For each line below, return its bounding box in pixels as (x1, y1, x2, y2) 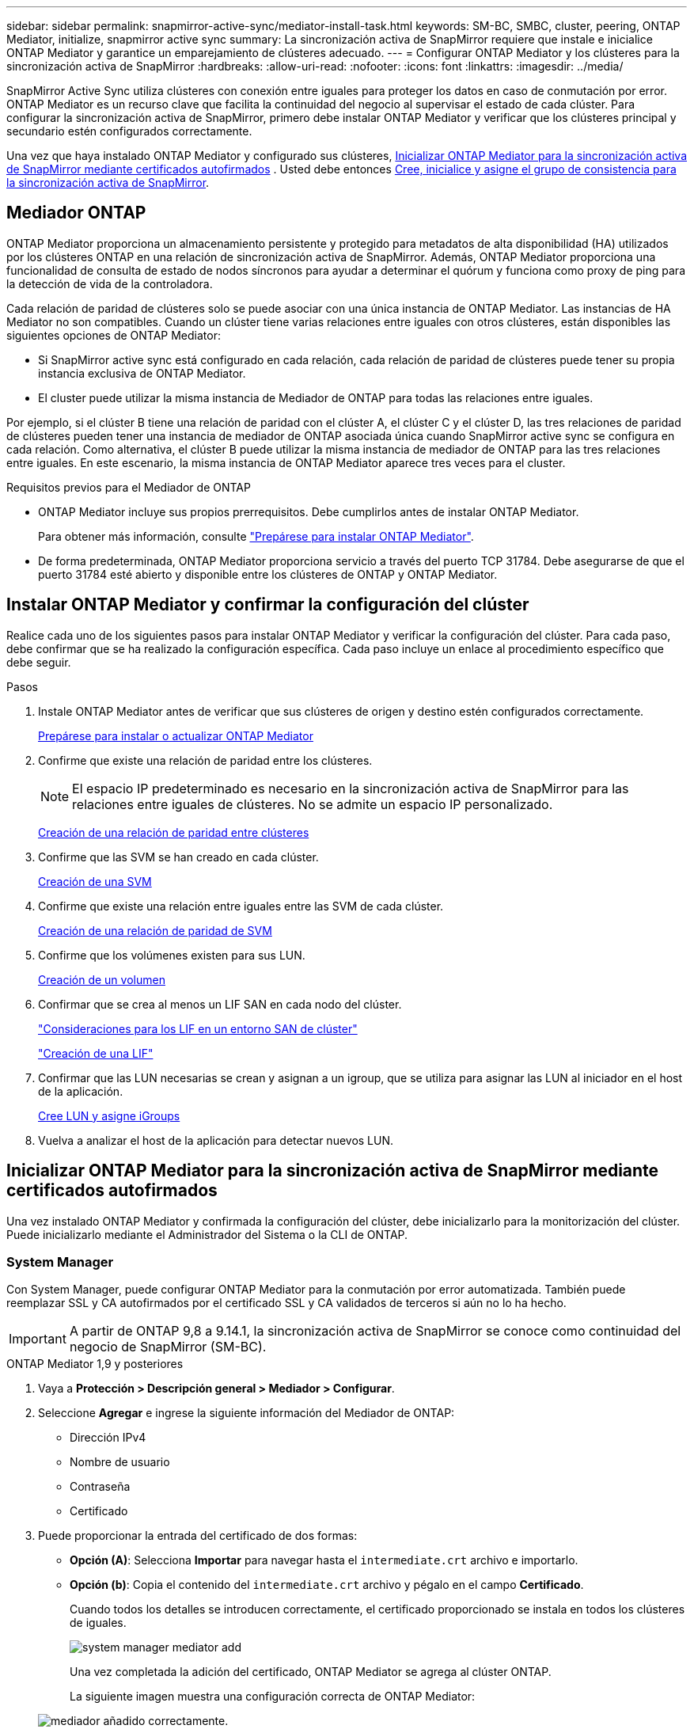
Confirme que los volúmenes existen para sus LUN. (38, 948, 305, 962)
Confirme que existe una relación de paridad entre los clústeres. (38, 753, 373, 767)
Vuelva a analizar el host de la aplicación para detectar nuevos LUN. (38, 1133, 394, 1147)
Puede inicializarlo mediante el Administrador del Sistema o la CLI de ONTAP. (6, 1227, 408, 1241)
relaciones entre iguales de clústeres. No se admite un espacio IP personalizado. (72, 796, 553, 812)
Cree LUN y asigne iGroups (38, 1108, 180, 1123)
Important (9, 1331, 66, 1347)
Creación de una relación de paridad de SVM (38, 923, 272, 937)
